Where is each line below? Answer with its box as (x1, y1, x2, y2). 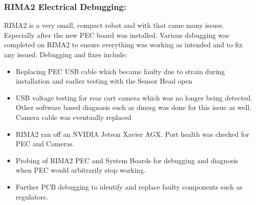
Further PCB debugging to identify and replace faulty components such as (15, 181, 243, 192)
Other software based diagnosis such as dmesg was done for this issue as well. (15, 102, 252, 112)
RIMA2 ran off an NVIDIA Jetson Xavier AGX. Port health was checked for (15, 128, 250, 139)
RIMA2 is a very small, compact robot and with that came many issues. (4, 20, 224, 30)
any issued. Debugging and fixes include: (4, 49, 127, 59)
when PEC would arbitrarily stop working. (15, 165, 146, 175)
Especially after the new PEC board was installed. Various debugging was (4, 29, 229, 40)
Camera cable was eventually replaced (15, 111, 132, 122)
